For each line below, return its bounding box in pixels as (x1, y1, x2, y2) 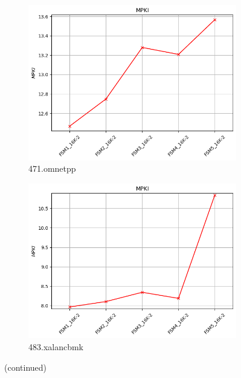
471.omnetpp (28, 162, 76, 175)
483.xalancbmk (28, 341, 84, 353)
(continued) (4, 360, 47, 373)
